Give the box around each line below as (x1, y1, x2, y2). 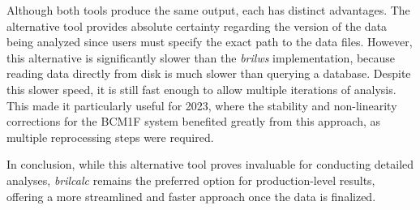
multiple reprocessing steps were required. (6, 128, 214, 145)
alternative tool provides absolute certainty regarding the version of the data (6, 17, 388, 34)
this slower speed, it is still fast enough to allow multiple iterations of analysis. (6, 80, 396, 97)
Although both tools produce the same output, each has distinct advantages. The (6, 2, 410, 18)
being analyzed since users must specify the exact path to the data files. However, (6, 33, 413, 50)
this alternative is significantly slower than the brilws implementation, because (6, 49, 396, 66)
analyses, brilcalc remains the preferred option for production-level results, (6, 171, 375, 188)
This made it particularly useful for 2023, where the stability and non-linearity (6, 96, 397, 114)
